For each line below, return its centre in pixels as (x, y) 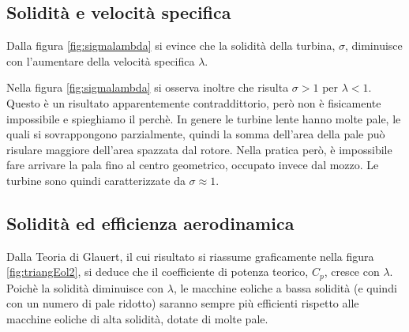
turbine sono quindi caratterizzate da (96, 180)
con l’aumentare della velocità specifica (101, 60)
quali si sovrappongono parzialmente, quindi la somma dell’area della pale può (196, 134)
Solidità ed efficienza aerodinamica (150, 223)
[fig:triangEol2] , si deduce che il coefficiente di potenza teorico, (158, 272)
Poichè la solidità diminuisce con (85, 287)
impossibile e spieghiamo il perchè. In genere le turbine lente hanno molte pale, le (204, 118)
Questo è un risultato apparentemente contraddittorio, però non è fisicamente (194, 102)
